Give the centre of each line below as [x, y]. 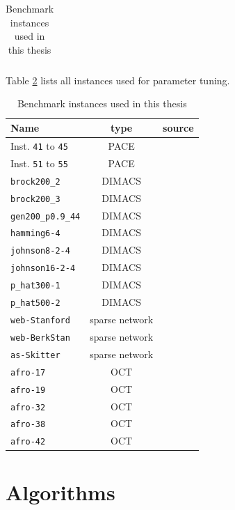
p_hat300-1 [35, 286]
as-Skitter [35, 355]
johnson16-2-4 [43, 269]
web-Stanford [40, 320]
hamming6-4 [35, 234]
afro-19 [28, 390]
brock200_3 [35, 199]
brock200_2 [35, 181]
